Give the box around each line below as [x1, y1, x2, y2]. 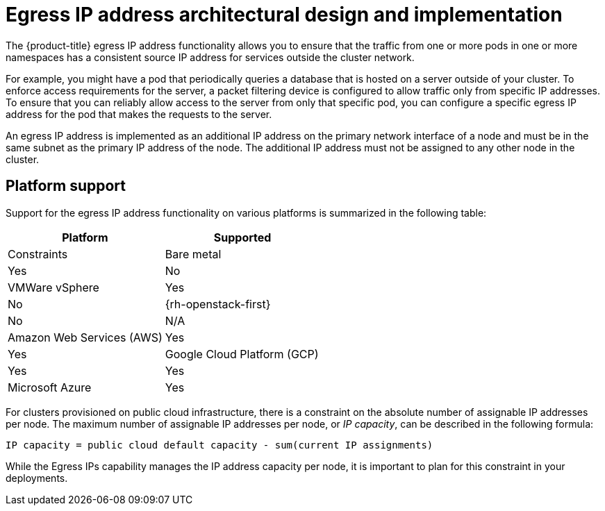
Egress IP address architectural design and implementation [6, 3, 563, 26]
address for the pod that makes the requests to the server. [6, 108, 272, 120]
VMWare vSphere [8, 280, 99, 294]
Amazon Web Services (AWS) [8, 330, 163, 344]
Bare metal [165, 246, 222, 261]
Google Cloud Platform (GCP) [165, 346, 319, 361]
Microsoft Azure [8, 380, 92, 394]
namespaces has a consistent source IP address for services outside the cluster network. [6, 51, 415, 63]
